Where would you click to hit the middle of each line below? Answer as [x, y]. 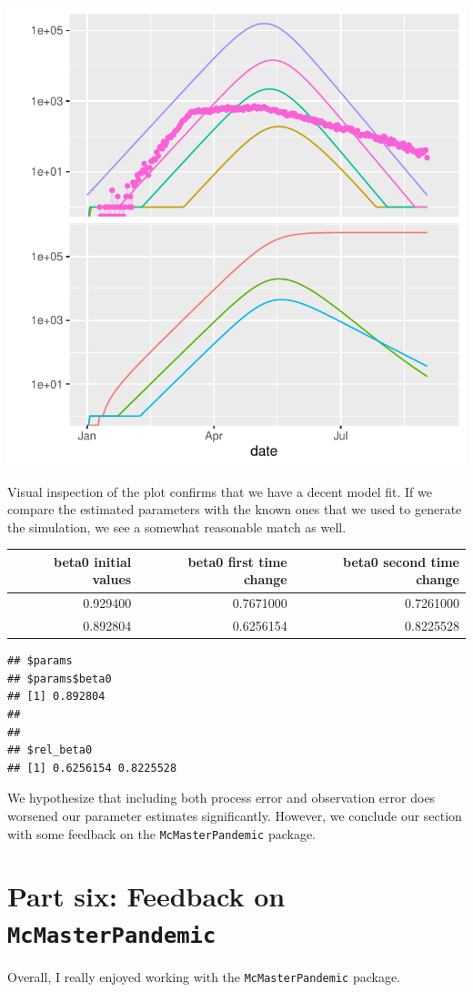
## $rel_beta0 [50, 750]
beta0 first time [237, 561]
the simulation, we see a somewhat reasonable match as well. [177, 526]
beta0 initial [93, 561]
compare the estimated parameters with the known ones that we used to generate [235, 509]
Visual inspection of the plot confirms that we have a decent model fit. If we [220, 491]
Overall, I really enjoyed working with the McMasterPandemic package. [204, 976]
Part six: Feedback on [146, 896]
